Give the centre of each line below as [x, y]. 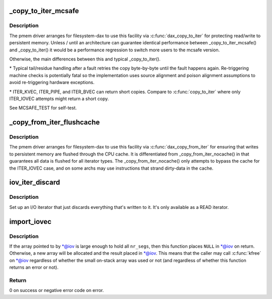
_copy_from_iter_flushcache [55, 123]
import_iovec [30, 221]
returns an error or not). [34, 267]
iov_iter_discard [35, 182]
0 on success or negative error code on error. [57, 290]
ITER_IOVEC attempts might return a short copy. [59, 99]
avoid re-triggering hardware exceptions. [52, 83]
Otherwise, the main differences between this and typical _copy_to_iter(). [85, 59]
